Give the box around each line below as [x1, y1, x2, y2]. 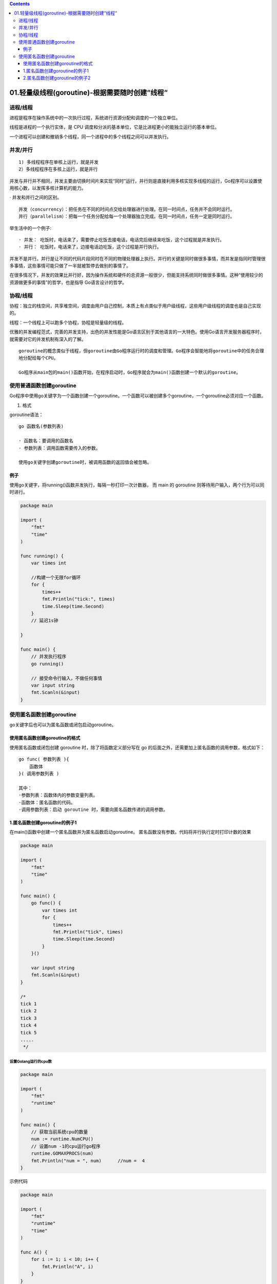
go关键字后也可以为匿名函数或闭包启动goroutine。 [9, 722, 116, 728]
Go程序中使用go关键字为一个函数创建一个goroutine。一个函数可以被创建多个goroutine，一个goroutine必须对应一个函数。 [9, 393, 266, 399]
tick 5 [20, 1030, 37, 1035]
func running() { [20, 553, 64, 559]
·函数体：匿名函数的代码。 [18, 799, 75, 805]
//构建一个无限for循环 [31, 575, 81, 580]
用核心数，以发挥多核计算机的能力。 [9, 185, 86, 191]
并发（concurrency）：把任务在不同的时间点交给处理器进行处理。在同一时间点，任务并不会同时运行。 [18, 206, 235, 212]
